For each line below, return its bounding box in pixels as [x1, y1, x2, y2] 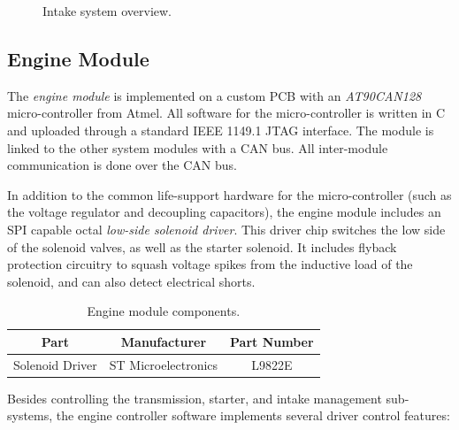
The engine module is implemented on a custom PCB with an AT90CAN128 [7, 86, 422, 104]
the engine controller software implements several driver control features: [56, 406, 450, 425]
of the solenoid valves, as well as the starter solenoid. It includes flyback [7, 237, 397, 256]
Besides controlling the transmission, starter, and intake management [7, 388, 382, 407]
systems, [7, 406, 53, 425]
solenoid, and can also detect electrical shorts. [7, 272, 256, 290]
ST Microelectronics [109, 355, 218, 373]
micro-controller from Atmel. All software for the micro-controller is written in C [7, 104, 446, 122]
